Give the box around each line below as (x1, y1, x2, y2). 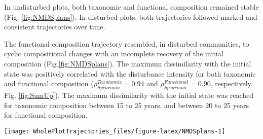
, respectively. (210, 78, 253, 89)
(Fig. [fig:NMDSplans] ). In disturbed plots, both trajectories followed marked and (4, 11, 257, 22)
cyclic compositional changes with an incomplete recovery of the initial (4, 48, 223, 59)
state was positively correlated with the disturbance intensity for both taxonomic (4, 68, 256, 79)
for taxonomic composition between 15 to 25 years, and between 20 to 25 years (4, 99, 249, 110)
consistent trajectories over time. (4, 21, 105, 32)
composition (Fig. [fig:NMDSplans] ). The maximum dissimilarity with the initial (4, 58, 251, 68)
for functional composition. (4, 110, 88, 120)
